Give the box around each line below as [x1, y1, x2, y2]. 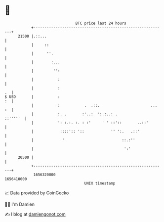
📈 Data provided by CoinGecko [4, 190, 69, 196]
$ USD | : [4, 94, 60, 99]
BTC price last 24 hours [75, 21, 126, 26]
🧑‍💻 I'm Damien [4, 201, 35, 207]
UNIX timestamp [84, 180, 116, 186]
